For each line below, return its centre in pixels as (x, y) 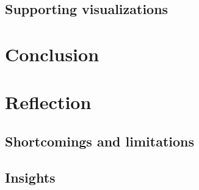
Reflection (48, 102)
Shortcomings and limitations (100, 141)
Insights (30, 177)
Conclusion (52, 54)
